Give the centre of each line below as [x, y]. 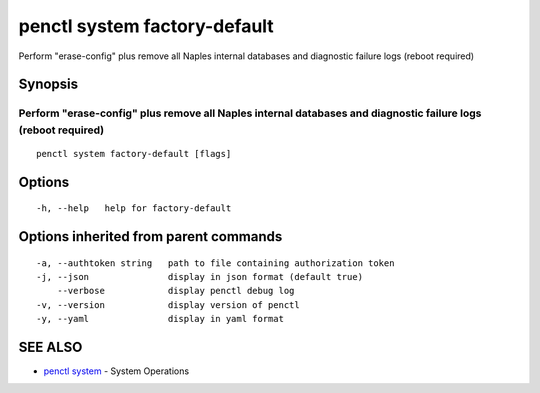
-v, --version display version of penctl [168, 304]
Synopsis [48, 84]
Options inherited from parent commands [150, 236]
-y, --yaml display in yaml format [160, 319]
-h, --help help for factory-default [134, 208]
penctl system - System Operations [116, 371]
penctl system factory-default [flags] [134, 153]
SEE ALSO [50, 346]
